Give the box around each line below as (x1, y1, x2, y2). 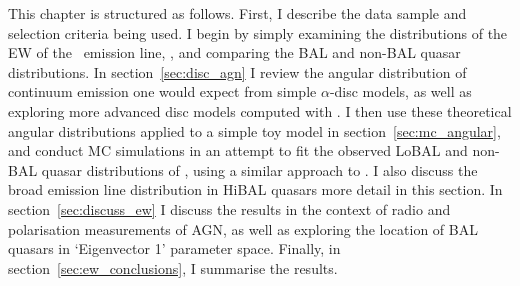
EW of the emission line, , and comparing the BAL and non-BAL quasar (8, 42, 461, 63)
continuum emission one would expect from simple (8, 81, 317, 102)
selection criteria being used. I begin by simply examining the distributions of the (8, 22, 508, 43)
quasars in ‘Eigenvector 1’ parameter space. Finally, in (8, 238, 341, 259)
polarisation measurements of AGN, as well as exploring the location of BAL (8, 218, 478, 239)
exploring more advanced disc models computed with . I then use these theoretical (8, 100, 512, 121)
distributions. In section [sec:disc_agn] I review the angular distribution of (8, 61, 467, 82)
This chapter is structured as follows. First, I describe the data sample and (8, 3, 467, 23)
